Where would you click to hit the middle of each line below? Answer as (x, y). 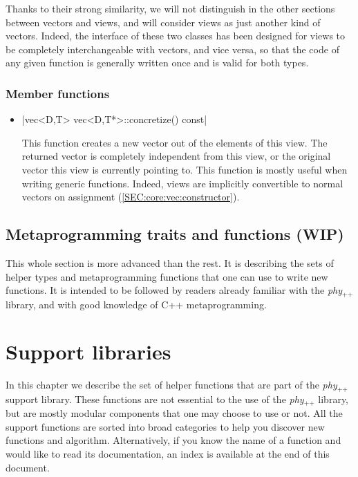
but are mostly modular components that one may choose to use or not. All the (174, 413)
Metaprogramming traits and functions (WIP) (175, 234)
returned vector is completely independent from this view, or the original (176, 156)
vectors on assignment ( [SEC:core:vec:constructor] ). (131, 197)
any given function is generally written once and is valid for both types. (157, 63)
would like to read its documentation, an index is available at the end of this (168, 453)
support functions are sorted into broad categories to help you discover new (165, 426)
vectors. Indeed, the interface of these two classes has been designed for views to (176, 36)
